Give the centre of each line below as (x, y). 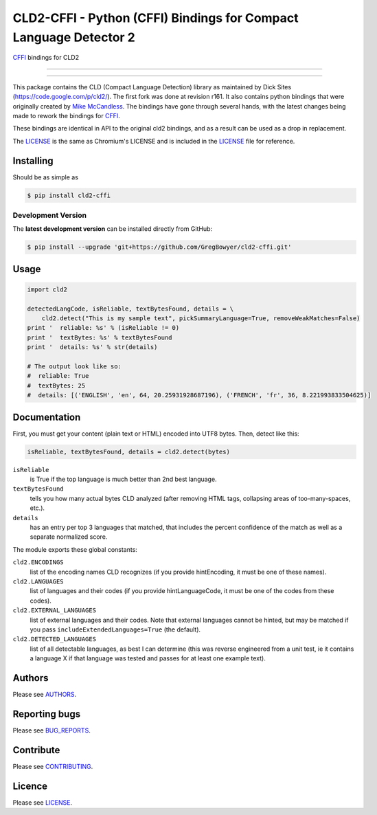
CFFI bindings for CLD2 (46, 58)
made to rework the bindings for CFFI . (66, 115)
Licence (30, 786)
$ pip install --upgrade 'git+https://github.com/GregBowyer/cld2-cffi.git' (159, 247)
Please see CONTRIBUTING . (53, 766)
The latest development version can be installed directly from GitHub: (113, 229)
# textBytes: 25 (56, 386)
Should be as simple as (46, 177)
